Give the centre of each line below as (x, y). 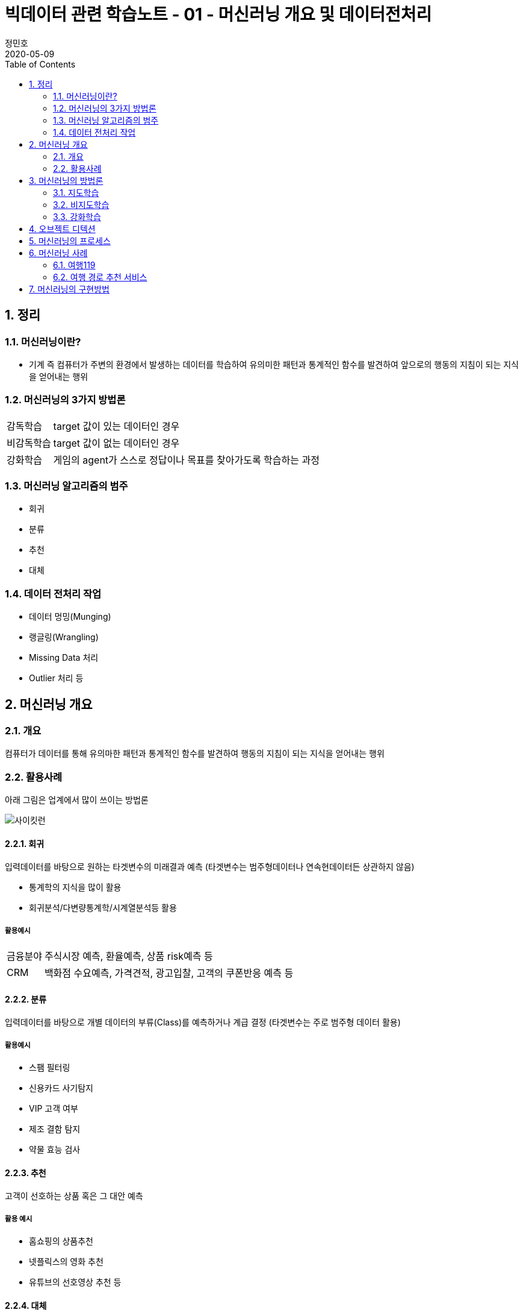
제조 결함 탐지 (55, 1129)
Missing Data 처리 (64, 658)
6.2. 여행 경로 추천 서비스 (100, 277)
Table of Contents (40, 64)
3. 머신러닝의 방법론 (66, 180)
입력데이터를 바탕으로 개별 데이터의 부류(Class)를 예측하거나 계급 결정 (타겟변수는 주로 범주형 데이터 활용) (203, 1022)
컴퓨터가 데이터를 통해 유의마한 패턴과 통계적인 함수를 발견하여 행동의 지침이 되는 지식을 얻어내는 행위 (195, 754)
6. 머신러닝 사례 (58, 253)
